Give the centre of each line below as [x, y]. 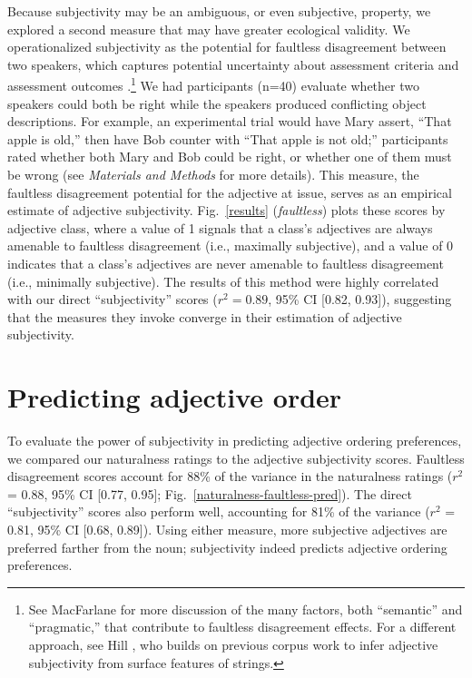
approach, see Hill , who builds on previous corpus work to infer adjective [233, 644]
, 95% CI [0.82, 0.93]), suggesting [360, 299]
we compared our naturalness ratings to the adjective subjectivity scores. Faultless [236, 458]
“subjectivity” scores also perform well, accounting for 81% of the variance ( [219, 511]
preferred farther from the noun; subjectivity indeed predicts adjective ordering [227, 547]
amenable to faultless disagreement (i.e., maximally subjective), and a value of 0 [231, 246]
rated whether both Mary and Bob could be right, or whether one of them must [230, 157]
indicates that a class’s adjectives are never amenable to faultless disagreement [226, 263]
